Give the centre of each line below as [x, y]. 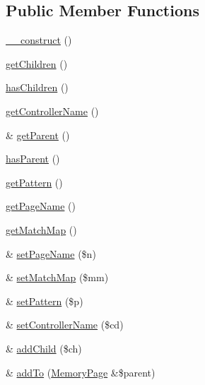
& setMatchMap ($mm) [57, 277]
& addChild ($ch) [44, 348]
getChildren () [37, 63]
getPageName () [41, 206]
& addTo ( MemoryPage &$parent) [81, 372]
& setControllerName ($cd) [65, 325]
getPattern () [34, 182]
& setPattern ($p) [45, 301]
